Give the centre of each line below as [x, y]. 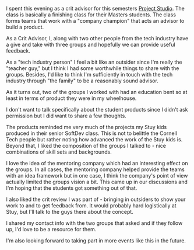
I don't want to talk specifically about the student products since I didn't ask [97, 110]
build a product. [25, 27]
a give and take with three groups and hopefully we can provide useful [91, 44]
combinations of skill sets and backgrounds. [59, 152]
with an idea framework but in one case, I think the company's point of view [97, 176]
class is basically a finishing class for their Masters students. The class [91, 15]
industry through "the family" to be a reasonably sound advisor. [82, 81]
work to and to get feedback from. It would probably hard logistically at [91, 206]
